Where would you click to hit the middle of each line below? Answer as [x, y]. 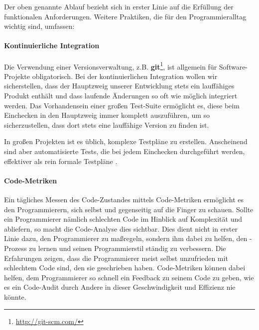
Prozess [15, 248]
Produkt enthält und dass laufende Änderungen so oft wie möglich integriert [121, 96]
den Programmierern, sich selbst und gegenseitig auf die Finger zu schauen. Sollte [129, 209]
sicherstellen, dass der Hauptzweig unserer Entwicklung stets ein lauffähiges [119, 86]
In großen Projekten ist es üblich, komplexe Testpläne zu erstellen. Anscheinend [126, 141]
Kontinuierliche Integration [52, 45]
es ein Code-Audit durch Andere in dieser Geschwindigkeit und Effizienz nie [120, 287]
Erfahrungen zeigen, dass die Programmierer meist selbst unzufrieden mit [116, 258]
